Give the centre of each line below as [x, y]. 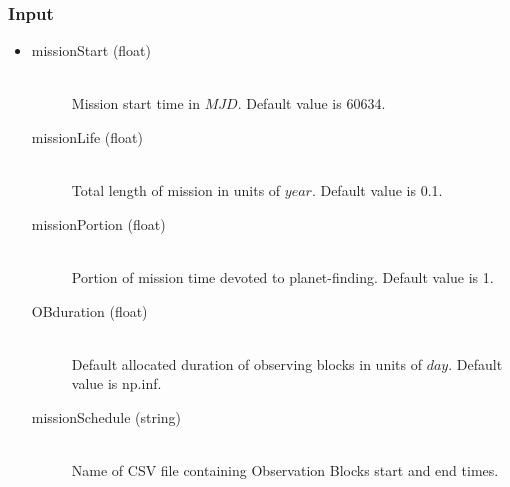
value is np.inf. [116, 383]
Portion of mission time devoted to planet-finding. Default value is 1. [282, 276]
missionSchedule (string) [106, 416]
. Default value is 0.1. [377, 190]
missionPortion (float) [98, 223]
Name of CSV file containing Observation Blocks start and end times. [285, 470]
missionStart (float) [91, 50]
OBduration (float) [89, 310]
